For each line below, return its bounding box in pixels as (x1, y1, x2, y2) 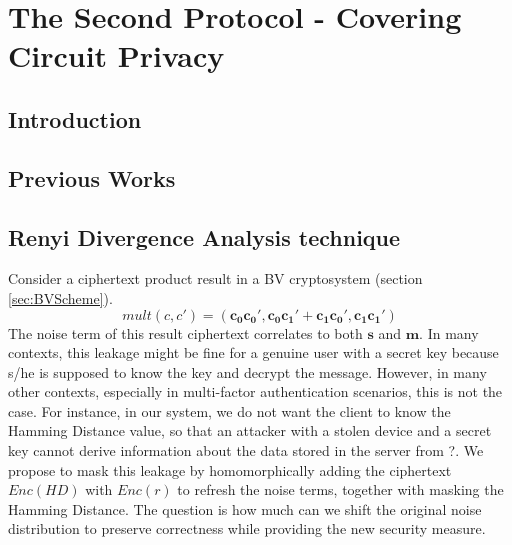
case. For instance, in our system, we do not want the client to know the (8, 400, 451, 421)
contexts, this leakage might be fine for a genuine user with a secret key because (8, 342, 499, 363)
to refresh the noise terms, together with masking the (177, 479, 504, 500)
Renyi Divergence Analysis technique (8, 221, 401, 252)
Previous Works (8, 162, 176, 193)
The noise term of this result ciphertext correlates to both (8, 322, 363, 343)
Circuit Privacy (8, 35, 225, 76)
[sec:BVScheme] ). (8, 287, 113, 308)
